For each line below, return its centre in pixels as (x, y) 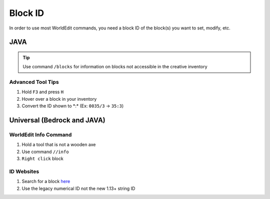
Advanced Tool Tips (34, 82)
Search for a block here (46, 182)
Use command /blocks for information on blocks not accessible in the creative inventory (115, 67)
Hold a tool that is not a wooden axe (59, 145)
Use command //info (45, 152)
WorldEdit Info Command (40, 135)
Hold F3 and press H (43, 92)
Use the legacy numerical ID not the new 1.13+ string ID (78, 188)
